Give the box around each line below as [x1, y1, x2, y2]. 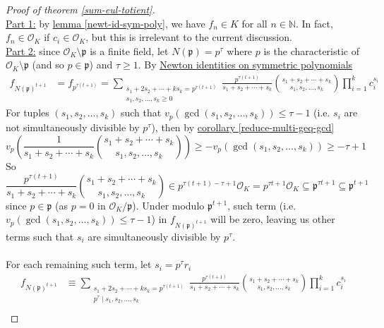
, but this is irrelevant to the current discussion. [85, 30, 292, 44]
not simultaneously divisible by [6, 119, 140, 134]
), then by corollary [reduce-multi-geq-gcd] [151, 119, 335, 134]
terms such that [6, 229, 74, 243]
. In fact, [296, 16, 333, 30]
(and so [32, 57, 64, 72]
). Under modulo [132, 198, 205, 212]
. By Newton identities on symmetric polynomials [138, 57, 353, 72]
